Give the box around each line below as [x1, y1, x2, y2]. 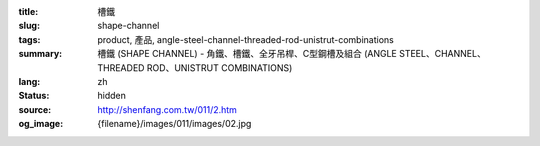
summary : [18, 48, 63, 60]
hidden [97, 90, 127, 102]
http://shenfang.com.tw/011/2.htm [97, 103, 237, 115]
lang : [18, 75, 41, 87]
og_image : [18, 118, 64, 130]
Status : [18, 90, 50, 102]
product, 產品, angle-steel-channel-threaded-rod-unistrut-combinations [97, 33, 394, 45]
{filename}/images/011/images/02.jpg [97, 118, 252, 130]
